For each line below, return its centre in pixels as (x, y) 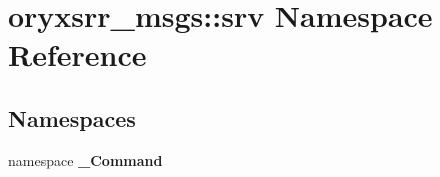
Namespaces (72, 117)
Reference (77, 54)
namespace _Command (85, 159)
